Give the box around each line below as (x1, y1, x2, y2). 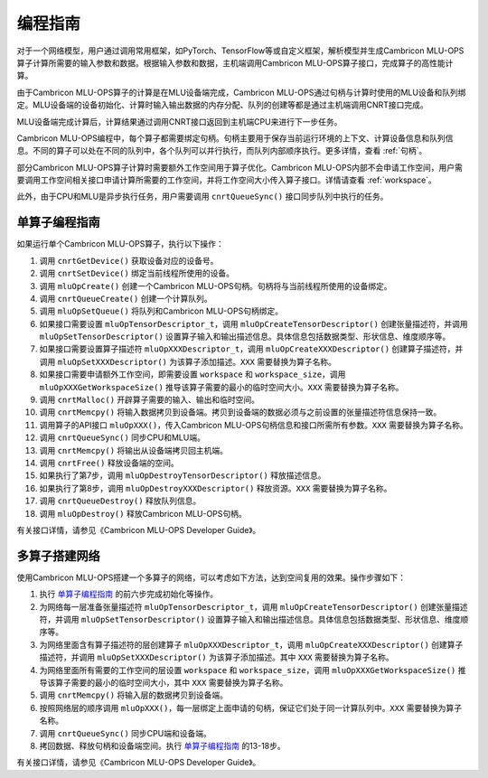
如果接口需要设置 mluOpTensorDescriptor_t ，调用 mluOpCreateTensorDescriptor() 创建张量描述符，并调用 (39, 318, 469, 329)
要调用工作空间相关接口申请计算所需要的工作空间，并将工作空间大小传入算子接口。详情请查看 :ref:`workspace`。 (16, 174, 437, 185)
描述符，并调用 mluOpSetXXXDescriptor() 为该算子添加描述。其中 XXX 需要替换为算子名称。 (39, 651, 394, 663)
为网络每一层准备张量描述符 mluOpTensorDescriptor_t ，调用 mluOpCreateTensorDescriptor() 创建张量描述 (39, 601, 469, 612)
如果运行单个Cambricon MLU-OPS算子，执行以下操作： (16, 239, 225, 249)
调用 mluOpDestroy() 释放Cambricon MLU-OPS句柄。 (39, 508, 248, 519)
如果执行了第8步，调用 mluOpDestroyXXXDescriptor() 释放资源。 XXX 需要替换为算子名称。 (39, 483, 392, 493)
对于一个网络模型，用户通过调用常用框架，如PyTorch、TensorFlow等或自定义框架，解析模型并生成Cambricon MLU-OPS (16, 45, 465, 56)
